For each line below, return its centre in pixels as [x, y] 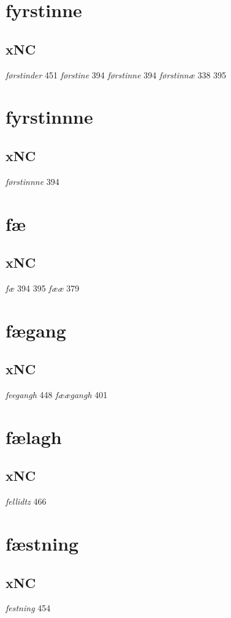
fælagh [34, 436]
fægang [36, 330]
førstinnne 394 [32, 181]
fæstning [42, 544]
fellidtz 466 [26, 501]
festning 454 [28, 608]
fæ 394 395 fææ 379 [43, 288]
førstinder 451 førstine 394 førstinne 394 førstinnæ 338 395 [116, 74]
